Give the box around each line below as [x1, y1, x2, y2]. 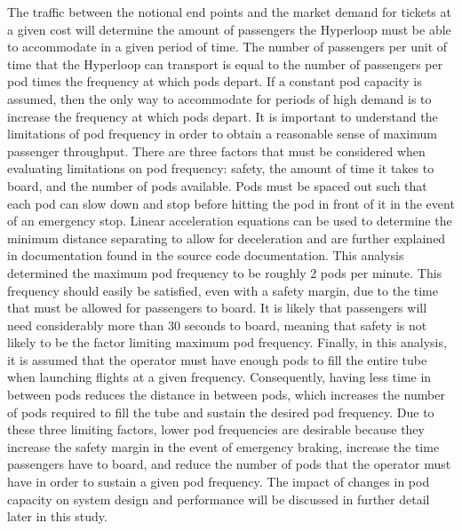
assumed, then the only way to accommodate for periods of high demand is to [7, 89, 432, 107]
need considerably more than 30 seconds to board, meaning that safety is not [7, 315, 427, 334]
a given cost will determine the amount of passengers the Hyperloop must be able [7, 20, 451, 38]
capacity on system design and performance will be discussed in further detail [7, 489, 430, 508]
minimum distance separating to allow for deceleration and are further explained [7, 228, 446, 247]
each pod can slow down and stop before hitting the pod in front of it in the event [7, 194, 455, 212]
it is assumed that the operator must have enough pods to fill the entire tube [7, 350, 427, 369]
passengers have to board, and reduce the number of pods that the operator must [7, 455, 451, 473]
